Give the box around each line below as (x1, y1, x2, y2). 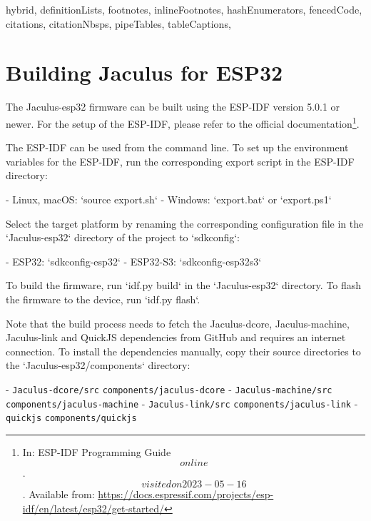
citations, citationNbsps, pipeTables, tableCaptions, (6, 16, 231, 31)
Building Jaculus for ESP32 (6, 58, 283, 87)
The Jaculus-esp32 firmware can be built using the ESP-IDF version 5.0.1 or (6, 99, 340, 114)
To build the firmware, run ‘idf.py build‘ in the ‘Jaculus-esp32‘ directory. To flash (6, 278, 362, 293)
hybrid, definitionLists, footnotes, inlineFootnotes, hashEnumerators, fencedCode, (6, 2, 362, 16)
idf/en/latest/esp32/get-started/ (22, 500, 165, 515)
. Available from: (22, 487, 95, 502)
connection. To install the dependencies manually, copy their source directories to (6, 343, 361, 358)
